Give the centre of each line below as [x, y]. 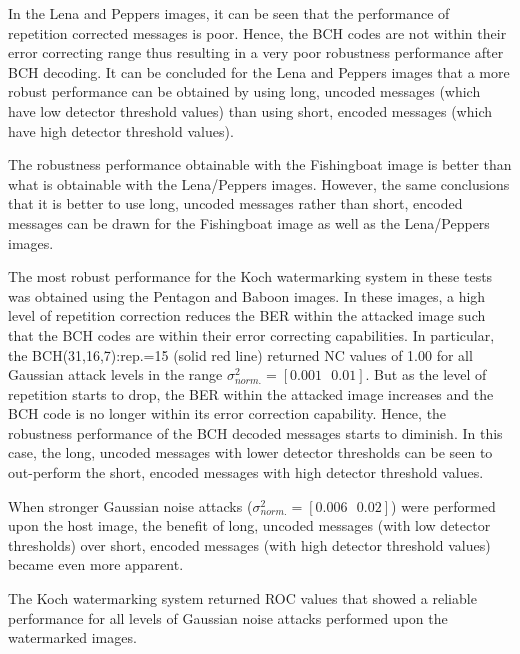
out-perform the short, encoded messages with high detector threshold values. [246, 472]
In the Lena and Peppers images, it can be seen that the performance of [229, 13]
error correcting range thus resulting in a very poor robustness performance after [256, 52]
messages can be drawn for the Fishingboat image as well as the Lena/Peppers [249, 222]
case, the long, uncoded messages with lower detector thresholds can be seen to [250, 452]
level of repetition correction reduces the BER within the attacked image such [247, 315]
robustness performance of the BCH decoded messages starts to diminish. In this [255, 432]
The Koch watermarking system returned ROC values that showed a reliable [242, 598]
